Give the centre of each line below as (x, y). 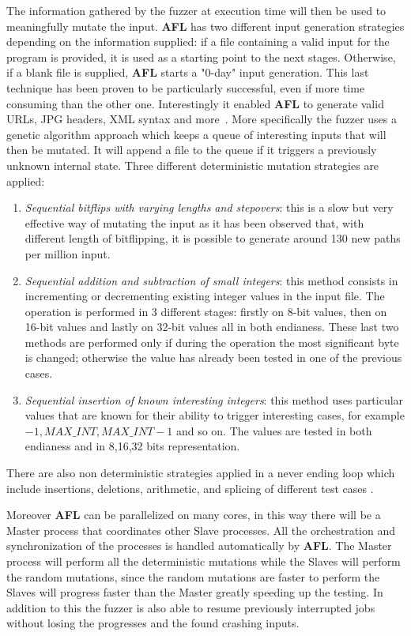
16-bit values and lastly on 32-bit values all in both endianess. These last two (212, 327)
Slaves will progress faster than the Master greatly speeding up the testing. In (195, 592)
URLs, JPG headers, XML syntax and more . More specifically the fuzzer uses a (202, 119)
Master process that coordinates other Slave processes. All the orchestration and (201, 530)
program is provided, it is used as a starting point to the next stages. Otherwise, (201, 56)
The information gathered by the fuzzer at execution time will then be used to (196, 10)
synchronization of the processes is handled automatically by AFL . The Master (199, 546)
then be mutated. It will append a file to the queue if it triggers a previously (192, 150)
